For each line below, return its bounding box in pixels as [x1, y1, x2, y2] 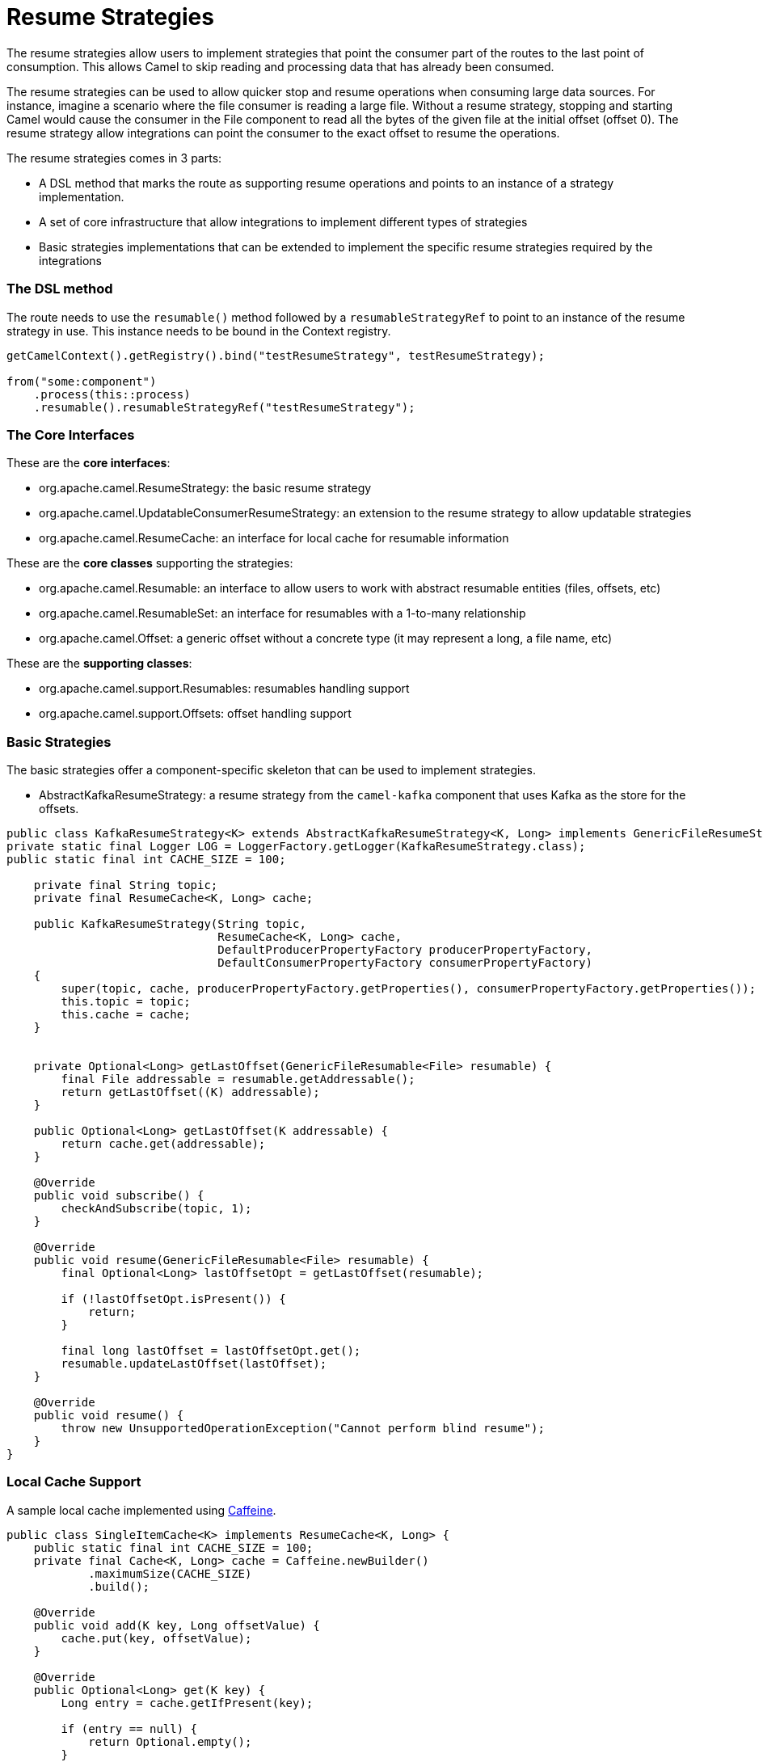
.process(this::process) [33, 387, 191, 401]
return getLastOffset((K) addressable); [61, 1085, 320, 1098]
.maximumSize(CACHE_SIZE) [88, 1566, 252, 1580]
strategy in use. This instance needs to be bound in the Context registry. [6, 323, 391, 338]
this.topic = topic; [61, 995, 191, 1008]
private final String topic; [33, 879, 218, 892]
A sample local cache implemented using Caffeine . [6, 1503, 276, 1517]
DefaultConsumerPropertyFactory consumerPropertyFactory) [217, 956, 592, 969]
